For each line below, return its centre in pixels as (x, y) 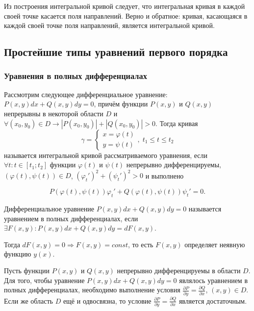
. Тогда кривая (177, 123)
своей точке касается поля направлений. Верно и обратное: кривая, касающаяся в (126, 15)
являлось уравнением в (213, 280)
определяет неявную (215, 244)
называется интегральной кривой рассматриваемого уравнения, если (106, 155)
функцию (18, 254)
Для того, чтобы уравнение (44, 280)
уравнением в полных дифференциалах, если (71, 218)
